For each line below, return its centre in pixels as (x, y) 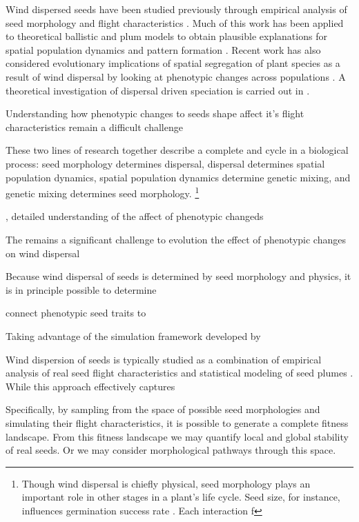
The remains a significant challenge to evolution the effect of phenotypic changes (176, 239)
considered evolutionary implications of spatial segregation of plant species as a (173, 63)
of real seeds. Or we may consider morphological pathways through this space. (171, 450)
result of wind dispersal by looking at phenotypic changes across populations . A (176, 76)
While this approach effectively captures (90, 386)
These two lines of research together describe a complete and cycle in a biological (177, 150)
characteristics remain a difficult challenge (94, 127)
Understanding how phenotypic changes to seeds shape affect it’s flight (155, 113)
